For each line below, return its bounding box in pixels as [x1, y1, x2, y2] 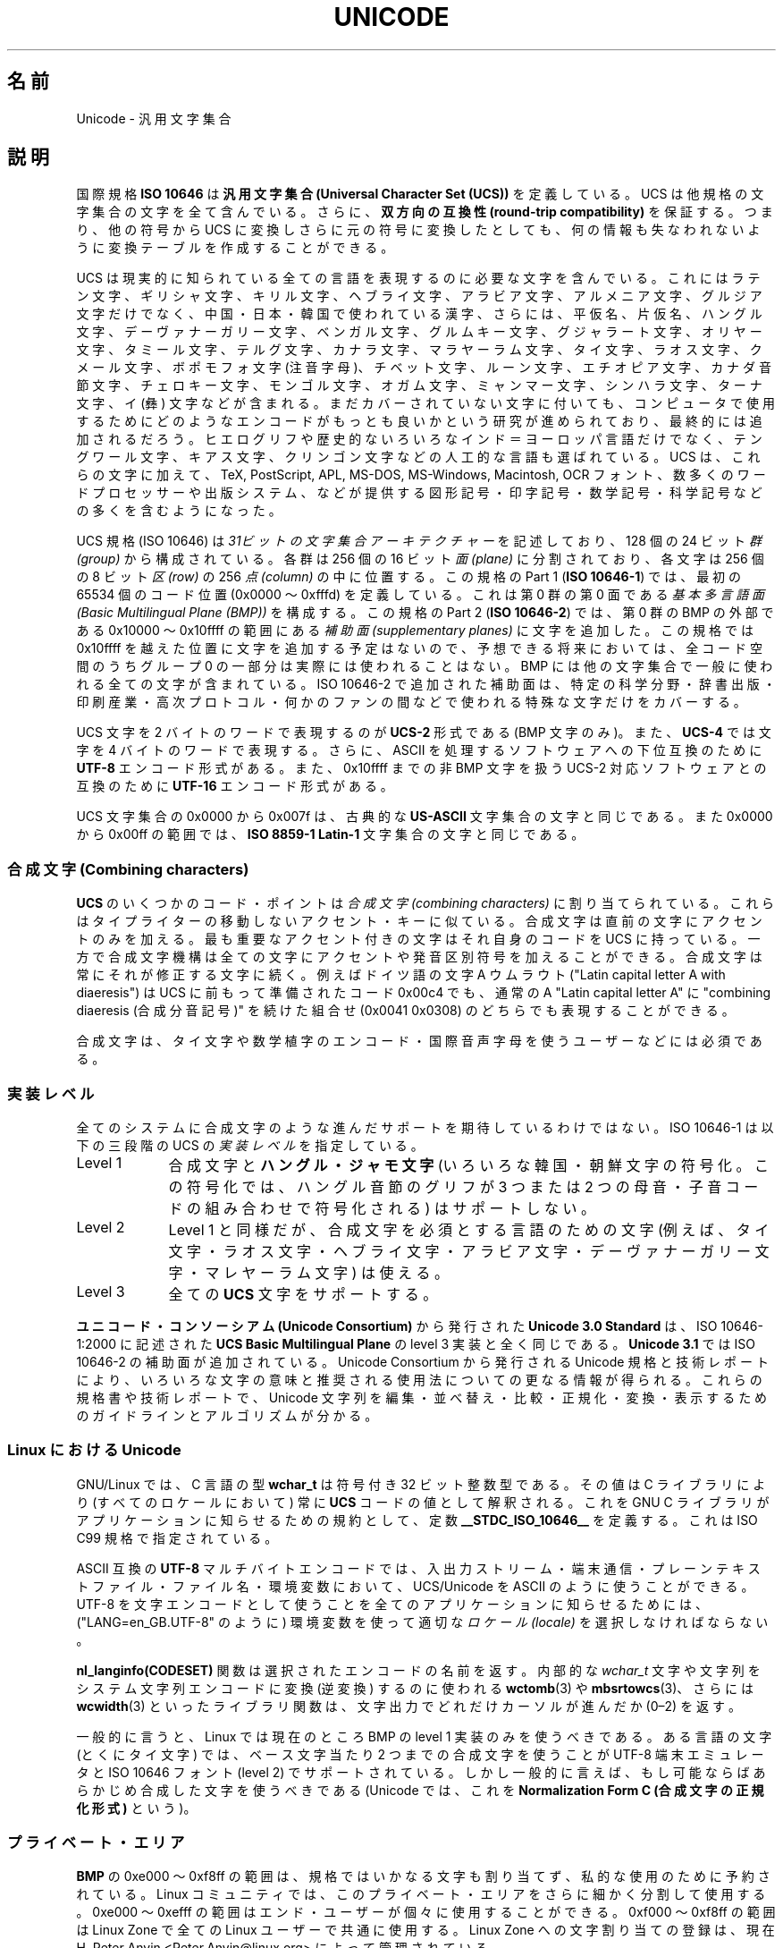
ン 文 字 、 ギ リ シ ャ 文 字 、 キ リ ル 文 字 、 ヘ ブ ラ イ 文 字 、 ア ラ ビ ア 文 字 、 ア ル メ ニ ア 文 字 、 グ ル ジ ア [76, 288, 762, 304]
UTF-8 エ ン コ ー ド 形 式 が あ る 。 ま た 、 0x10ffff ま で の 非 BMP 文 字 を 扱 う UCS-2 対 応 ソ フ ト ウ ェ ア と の [76, 760, 767, 776]
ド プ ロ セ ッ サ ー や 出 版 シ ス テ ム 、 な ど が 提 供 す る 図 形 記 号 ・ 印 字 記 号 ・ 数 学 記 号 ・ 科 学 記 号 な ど [76, 485, 762, 501]
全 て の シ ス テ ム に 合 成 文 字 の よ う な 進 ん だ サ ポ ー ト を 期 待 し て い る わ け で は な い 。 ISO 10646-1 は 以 [76, 1119, 774, 1135]
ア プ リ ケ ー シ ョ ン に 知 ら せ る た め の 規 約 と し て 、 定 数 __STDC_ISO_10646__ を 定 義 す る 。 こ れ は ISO [76, 1512, 758, 1528]
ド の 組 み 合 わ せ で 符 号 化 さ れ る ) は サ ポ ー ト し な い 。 [168, 1198, 595, 1217]
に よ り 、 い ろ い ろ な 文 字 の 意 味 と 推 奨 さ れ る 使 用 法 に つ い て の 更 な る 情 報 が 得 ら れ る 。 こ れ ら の [76, 1371, 762, 1387]
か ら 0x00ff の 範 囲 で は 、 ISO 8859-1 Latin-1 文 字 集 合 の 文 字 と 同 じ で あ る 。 [76, 826, 585, 843]
